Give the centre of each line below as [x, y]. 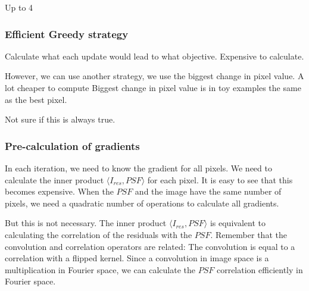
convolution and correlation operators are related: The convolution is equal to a [150, 246]
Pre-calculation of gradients [72, 145]
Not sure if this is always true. [60, 119]
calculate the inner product [54, 179]
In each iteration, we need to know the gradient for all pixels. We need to [138, 168]
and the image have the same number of [208, 191]
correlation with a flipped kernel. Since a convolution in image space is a [137, 258]
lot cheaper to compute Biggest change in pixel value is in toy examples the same [153, 87]
